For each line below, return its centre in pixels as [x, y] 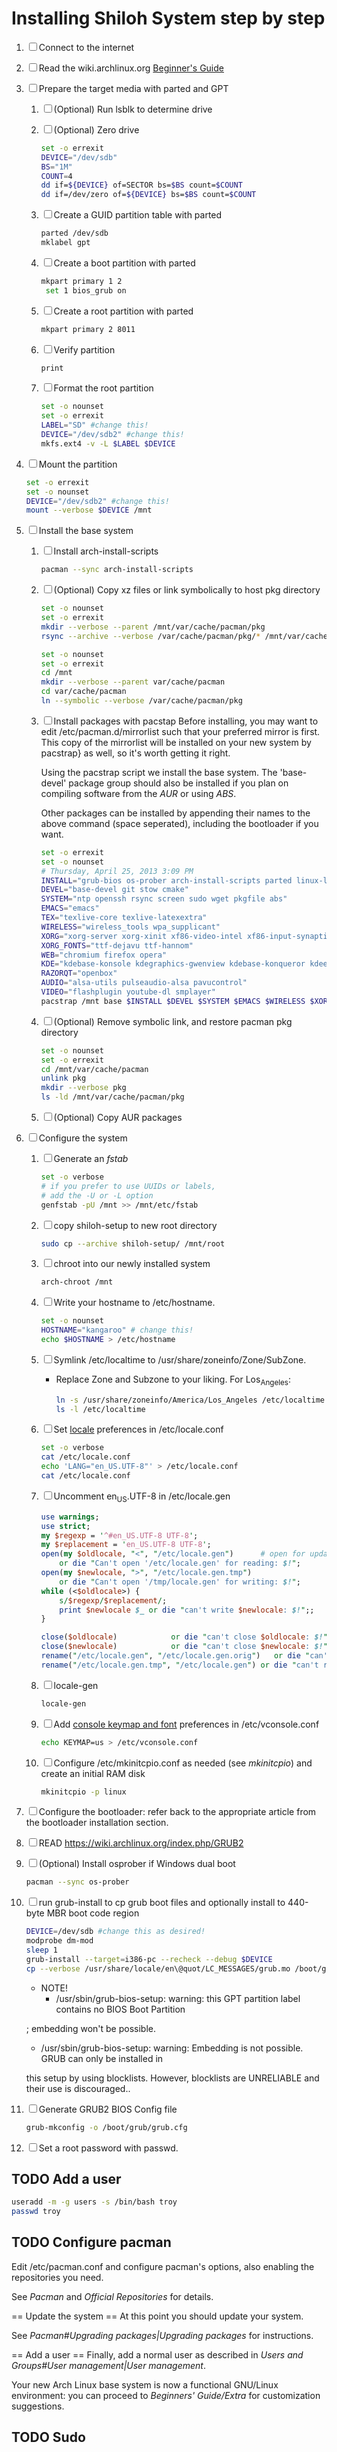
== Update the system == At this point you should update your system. [157, 2316]
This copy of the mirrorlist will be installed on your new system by [176, 742]
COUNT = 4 [56, 176]
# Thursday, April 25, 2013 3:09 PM [117, 871]
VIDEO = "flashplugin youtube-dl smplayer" [128, 992]
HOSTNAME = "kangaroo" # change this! [117, 1330]
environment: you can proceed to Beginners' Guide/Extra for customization [166, 2395]
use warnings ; [70, 1517]
